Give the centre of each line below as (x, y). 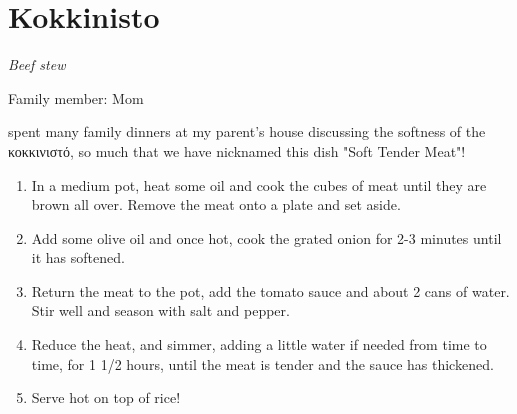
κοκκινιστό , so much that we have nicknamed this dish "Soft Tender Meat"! (237, 150)
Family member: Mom (76, 97)
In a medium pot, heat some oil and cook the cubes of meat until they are (259, 184)
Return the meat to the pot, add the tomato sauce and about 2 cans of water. (270, 290)
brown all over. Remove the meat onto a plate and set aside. (216, 204)
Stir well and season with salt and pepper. (160, 310)
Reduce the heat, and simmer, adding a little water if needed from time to (259, 344)
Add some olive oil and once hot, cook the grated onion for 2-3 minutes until (266, 237)
